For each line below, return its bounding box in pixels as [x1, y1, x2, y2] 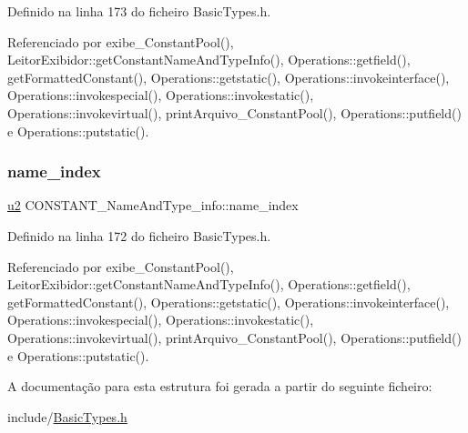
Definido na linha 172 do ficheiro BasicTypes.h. [7, 226, 271, 245]
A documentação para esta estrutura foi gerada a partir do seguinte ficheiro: [7, 377, 432, 396]
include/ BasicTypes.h [7, 407, 127, 426]
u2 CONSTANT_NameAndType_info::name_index [7, 196, 299, 215]
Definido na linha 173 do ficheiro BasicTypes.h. [7, 2, 271, 20]
